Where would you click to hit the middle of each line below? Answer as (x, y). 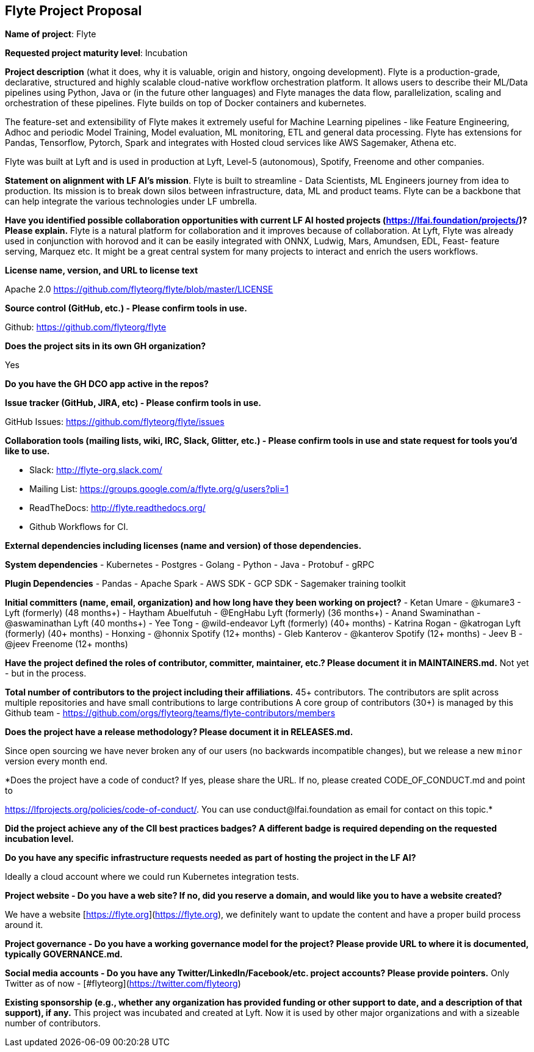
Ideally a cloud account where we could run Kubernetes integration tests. (152, 877)
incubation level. (39, 839)
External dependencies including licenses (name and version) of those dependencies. (183, 546)
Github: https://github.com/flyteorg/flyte (86, 327)
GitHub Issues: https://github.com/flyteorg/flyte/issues (115, 422)
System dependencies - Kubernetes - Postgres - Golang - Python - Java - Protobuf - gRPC (190, 565)
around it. (24, 925)
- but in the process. (46, 673)
